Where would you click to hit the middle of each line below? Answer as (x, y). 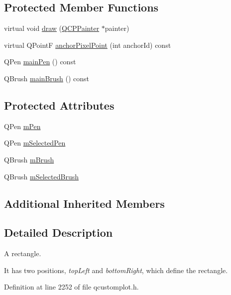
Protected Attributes (59, 105)
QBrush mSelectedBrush (41, 176)
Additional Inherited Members (84, 203)
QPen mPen (22, 126)
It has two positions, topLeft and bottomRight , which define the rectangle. (116, 270)
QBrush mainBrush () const (47, 78)
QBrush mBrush (29, 159)
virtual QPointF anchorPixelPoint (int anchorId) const (88, 45)
